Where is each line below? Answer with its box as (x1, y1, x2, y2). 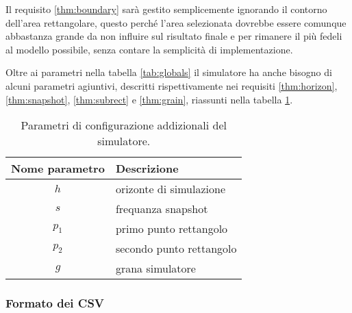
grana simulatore (115, 260, 196, 277)
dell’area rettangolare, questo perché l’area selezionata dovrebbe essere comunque (5, 15, 347, 29)
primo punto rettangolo (115, 221, 228, 237)
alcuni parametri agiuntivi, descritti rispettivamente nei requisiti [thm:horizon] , (5, 78, 338, 92)
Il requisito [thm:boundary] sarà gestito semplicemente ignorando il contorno (5, 2, 327, 16)
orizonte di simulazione (115, 181, 226, 197)
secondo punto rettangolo (115, 240, 237, 257)
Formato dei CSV (5, 295, 105, 312)
